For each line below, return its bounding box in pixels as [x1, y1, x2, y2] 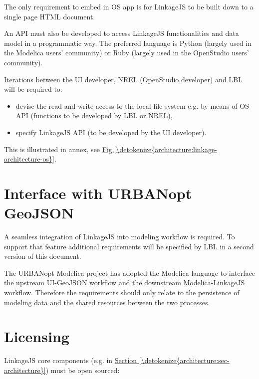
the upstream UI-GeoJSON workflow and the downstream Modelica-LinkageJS [4, 277, 245, 288]
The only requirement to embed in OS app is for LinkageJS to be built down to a [4, 1, 254, 11]
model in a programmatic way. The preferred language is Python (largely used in [4, 37, 252, 48]
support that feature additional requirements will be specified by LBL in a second [4, 241, 254, 251]
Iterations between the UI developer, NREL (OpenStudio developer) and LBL [4, 74, 243, 84]
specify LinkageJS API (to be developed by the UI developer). [15, 127, 207, 137]
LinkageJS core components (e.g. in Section [4, 355, 137, 366]
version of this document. [4, 251, 81, 261]
